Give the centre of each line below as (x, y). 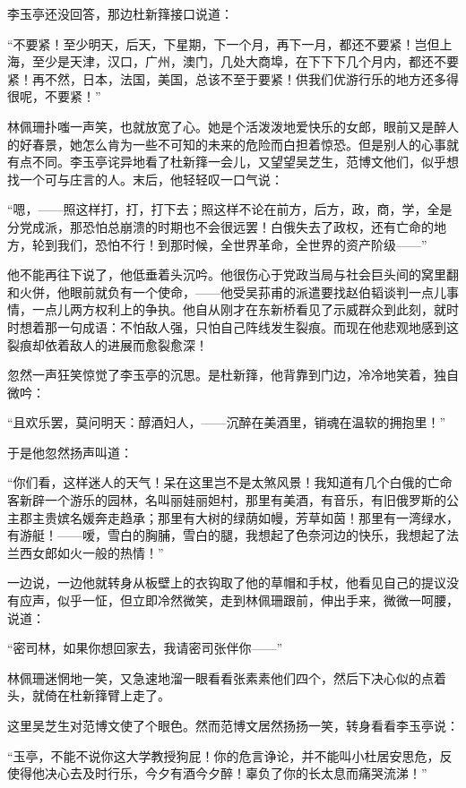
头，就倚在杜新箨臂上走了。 (89, 695)
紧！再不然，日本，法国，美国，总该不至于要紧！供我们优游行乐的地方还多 (227, 78)
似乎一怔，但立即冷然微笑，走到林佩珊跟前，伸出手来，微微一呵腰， (258, 600)
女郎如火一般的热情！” (98, 552)
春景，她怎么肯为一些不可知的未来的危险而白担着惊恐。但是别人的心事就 (245, 144)
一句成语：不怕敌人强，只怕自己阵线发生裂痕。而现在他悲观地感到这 (258, 326)
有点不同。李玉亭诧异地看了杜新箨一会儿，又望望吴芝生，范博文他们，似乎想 (233, 162)
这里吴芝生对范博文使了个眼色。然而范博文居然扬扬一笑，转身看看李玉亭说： (233, 725)
